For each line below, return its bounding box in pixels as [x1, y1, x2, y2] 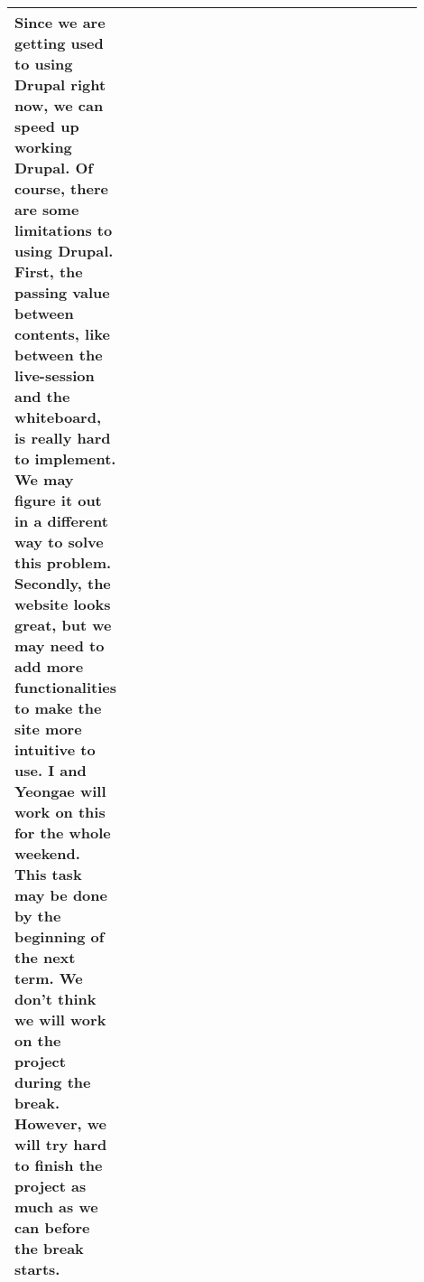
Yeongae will [14, 781, 106, 801]
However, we [14, 1113, 106, 1134]
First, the [14, 261, 83, 282]
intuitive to [14, 739, 96, 760]
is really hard [14, 427, 111, 448]
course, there [14, 178, 108, 199]
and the [14, 386, 70, 407]
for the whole [14, 822, 111, 843]
